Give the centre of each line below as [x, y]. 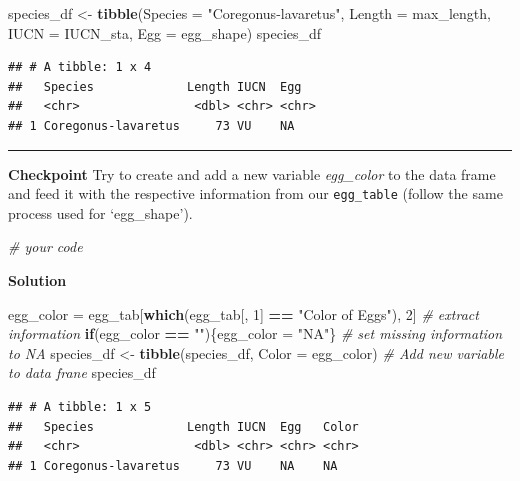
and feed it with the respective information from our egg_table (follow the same [255, 193]
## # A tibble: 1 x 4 [80, 67]
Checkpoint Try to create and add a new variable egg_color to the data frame [252, 173]
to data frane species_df [82, 372]
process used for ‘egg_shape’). [100, 212]
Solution [37, 280]
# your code [45, 246]
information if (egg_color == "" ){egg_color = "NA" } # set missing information [255, 333]
